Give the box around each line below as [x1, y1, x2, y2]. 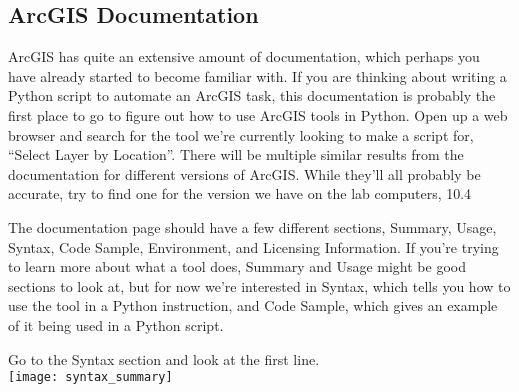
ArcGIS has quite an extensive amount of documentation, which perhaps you [8, 46, 480, 67]
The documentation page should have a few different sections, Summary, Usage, [8, 216, 497, 237]
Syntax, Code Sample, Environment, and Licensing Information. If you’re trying [8, 236, 499, 257]
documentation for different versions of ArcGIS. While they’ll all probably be [8, 163, 481, 184]
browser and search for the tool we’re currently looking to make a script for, [8, 124, 474, 145]
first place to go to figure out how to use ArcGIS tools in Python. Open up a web [8, 104, 508, 125]
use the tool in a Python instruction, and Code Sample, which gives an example [8, 295, 498, 316]
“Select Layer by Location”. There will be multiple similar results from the [8, 144, 464, 165]
